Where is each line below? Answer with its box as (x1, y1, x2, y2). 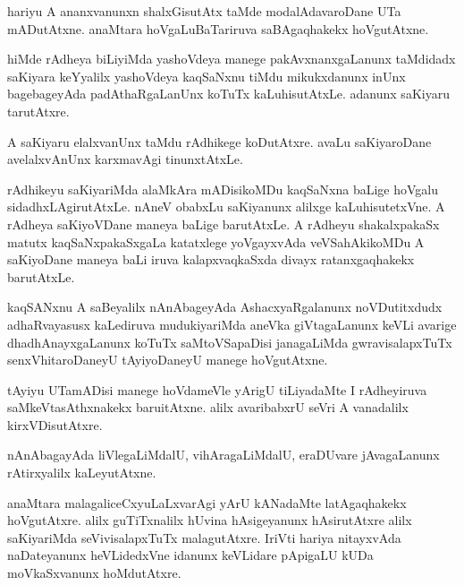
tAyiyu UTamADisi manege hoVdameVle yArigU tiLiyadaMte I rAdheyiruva (7, 380, 427, 399)
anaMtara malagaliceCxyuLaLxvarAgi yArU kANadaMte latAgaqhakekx (7, 493, 407, 512)
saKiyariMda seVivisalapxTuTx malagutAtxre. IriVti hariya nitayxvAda (7, 528, 401, 546)
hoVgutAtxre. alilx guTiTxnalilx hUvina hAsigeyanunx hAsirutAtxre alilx (7, 511, 412, 529)
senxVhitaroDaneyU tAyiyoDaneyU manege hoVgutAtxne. (7, 350, 328, 369)
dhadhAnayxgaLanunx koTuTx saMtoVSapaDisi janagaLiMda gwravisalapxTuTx (7, 332, 452, 351)
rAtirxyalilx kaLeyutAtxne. (7, 463, 156, 482)
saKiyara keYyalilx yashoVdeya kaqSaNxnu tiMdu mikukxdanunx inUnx (7, 66, 406, 85)
